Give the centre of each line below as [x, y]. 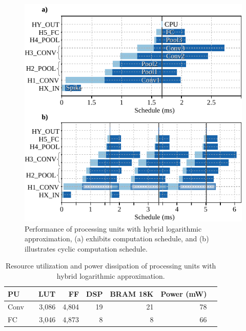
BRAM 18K [132, 293]
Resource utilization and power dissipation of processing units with [111, 266]
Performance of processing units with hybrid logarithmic [113, 228]
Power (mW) [184, 293]
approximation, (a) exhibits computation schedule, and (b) [117, 239]
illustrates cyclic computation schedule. [86, 248]
